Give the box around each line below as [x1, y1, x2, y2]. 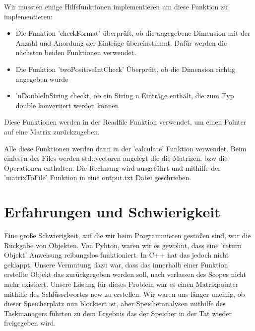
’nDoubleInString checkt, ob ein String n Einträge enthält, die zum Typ [15, 90, 234, 101]
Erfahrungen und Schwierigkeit [4, 201, 221, 222]
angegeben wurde [15, 73, 68, 84]
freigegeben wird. [4, 318, 56, 328]
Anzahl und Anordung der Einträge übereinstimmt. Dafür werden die [15, 37, 227, 48]
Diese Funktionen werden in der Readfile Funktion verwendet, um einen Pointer [4, 117, 247, 127]
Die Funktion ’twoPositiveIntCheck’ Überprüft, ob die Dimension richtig [15, 64, 236, 74]
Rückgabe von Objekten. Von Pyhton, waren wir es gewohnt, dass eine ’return [4, 240, 242, 250]
